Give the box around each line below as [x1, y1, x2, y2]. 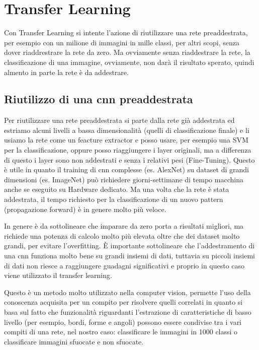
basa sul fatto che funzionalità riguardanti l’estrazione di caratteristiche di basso [4, 306, 251, 317]
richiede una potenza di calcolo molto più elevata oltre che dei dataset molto [4, 230, 240, 241]
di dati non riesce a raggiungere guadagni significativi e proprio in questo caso [4, 260, 245, 270]
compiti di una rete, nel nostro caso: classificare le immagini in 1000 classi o [4, 326, 238, 337]
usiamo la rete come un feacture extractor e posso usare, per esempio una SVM [4, 134, 248, 145]
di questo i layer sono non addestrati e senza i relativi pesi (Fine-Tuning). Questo [4, 154, 255, 165]
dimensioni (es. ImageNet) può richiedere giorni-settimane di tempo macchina [4, 174, 243, 184]
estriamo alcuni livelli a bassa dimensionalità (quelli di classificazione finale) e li [4, 124, 249, 135]
